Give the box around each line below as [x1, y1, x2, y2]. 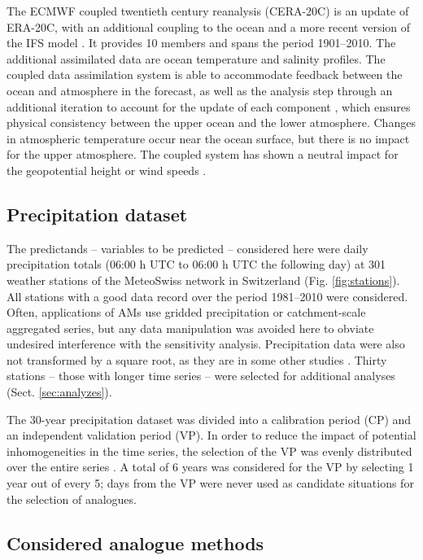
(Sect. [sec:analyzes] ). [7, 383, 112, 400]
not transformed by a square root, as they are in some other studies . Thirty [7, 351, 387, 368]
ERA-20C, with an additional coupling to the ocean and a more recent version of [7, 18, 411, 35]
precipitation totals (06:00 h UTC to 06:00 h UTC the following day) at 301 [7, 256, 386, 273]
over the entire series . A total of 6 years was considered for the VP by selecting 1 [7, 458, 414, 475]
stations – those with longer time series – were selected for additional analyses [7, 367, 395, 384]
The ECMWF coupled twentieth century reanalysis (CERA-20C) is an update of [7, 2, 409, 19]
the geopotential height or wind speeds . [7, 161, 207, 178]
